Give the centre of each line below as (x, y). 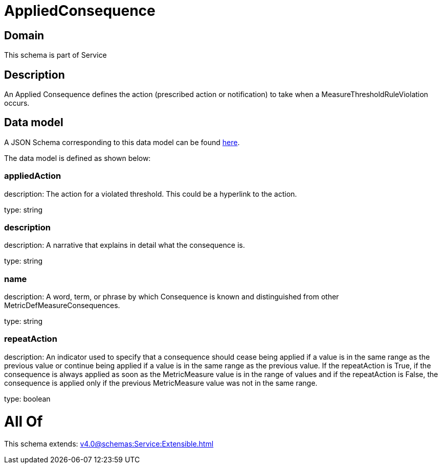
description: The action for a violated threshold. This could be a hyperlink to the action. (151, 194)
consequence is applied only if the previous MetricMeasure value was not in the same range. (161, 383)
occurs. (17, 103)
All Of (24, 421)
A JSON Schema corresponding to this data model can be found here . (122, 142)
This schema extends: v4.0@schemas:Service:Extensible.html (109, 444)
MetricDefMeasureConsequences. (62, 306)
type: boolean (27, 399)
